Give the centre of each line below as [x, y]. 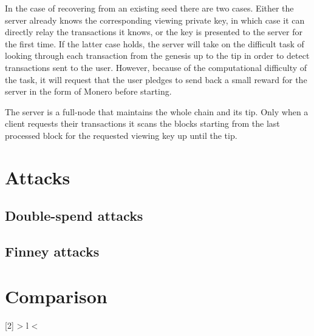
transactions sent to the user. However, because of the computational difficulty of [156, 67]
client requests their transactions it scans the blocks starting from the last [142, 123]
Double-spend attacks [74, 216]
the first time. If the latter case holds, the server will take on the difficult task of [155, 43]
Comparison [56, 296]
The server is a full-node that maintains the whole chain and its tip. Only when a [157, 111]
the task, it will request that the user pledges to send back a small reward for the [156, 79]
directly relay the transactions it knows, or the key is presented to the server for [154, 32]
